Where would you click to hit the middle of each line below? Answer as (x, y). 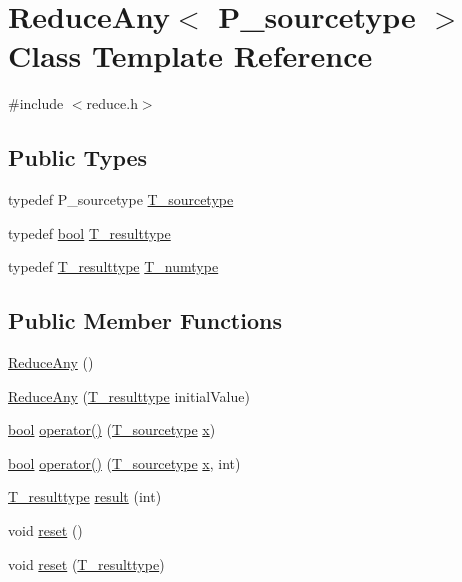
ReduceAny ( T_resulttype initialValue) (129, 395)
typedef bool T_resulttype (89, 232)
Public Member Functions (145, 320)
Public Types (78, 157)
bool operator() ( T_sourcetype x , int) (124, 462)
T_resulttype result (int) (85, 496)
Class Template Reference (190, 55)
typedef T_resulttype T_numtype (113, 266)
